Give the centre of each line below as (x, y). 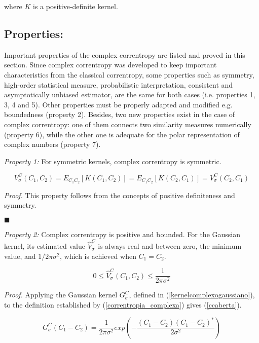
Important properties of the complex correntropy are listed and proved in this (125, 54)
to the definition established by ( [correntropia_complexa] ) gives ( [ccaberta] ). (123, 305)
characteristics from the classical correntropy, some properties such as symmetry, (129, 74)
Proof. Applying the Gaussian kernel (61, 295)
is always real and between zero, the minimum (170, 246)
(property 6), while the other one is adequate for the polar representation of (122, 134)
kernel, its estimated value (45, 246)
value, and (20, 256)
